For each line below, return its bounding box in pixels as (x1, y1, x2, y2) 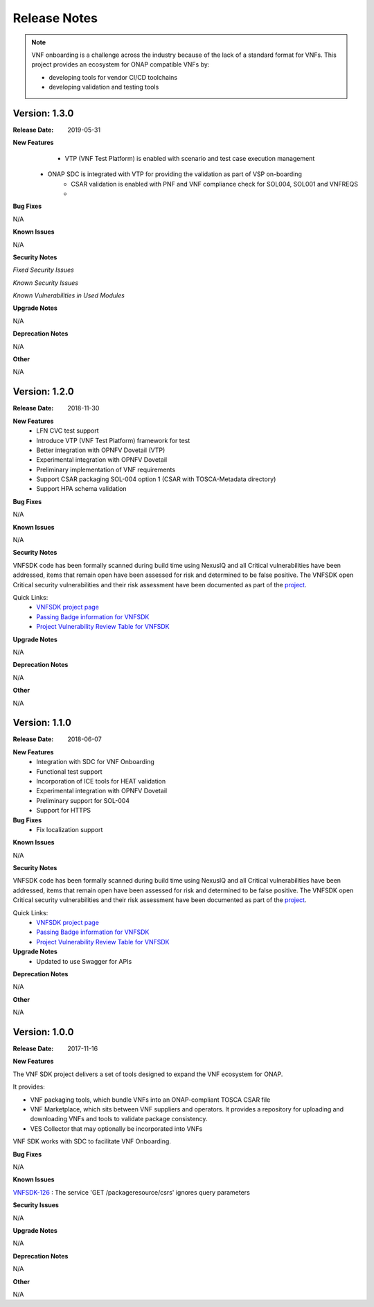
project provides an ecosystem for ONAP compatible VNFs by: (31, 60, 210, 69)
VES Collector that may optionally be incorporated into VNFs (30, 1124, 203, 1133)
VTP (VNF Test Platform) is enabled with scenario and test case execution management (64, 154, 315, 162)
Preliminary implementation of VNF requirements (36, 465, 176, 474)
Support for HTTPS (36, 806, 91, 815)
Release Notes (12, 10, 98, 26)
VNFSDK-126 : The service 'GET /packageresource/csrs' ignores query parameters (12, 1188, 251, 1196)
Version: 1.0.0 (12, 1026, 74, 1038)
